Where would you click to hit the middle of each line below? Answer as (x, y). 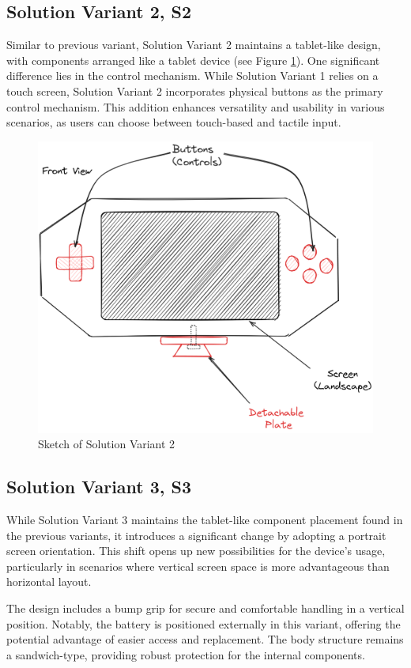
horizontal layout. (49, 581)
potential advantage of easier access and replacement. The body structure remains (205, 639)
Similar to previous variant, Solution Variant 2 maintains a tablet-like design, (194, 45)
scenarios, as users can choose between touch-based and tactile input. (174, 122)
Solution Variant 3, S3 (99, 487)
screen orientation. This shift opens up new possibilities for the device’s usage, (196, 551)
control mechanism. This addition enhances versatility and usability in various (196, 106)
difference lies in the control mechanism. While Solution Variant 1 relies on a (192, 75)
